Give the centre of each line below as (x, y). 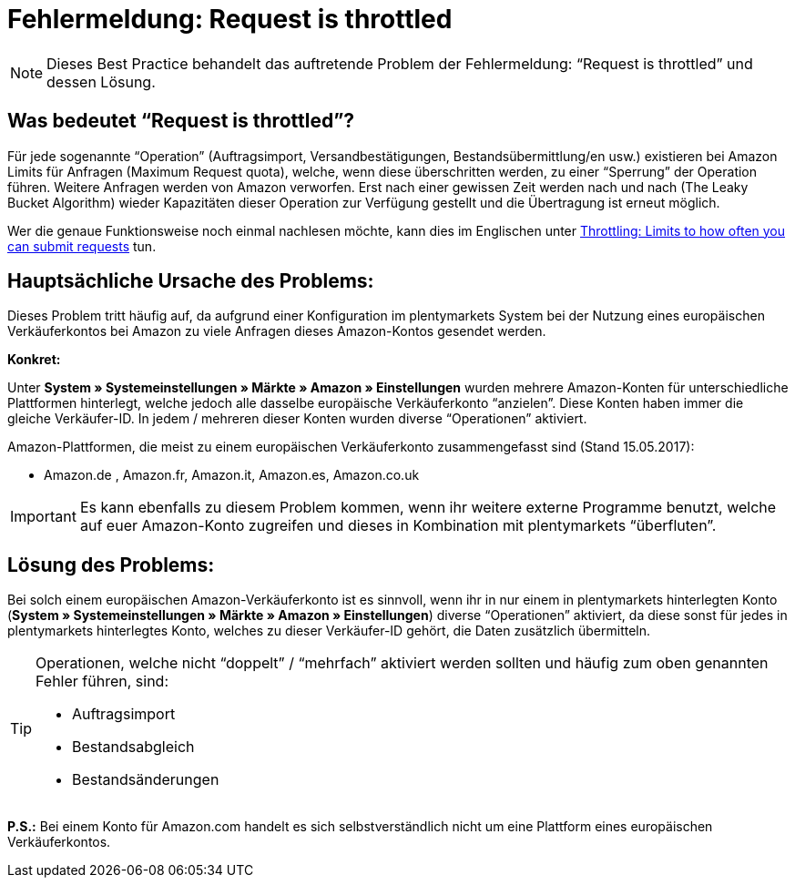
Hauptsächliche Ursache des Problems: (191, 281)
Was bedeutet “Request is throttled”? (181, 121)
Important (43, 517)
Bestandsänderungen (146, 780)
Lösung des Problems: (111, 565)
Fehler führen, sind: (102, 682)
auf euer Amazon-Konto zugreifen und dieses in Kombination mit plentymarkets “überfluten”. (398, 526)
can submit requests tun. (82, 246)
